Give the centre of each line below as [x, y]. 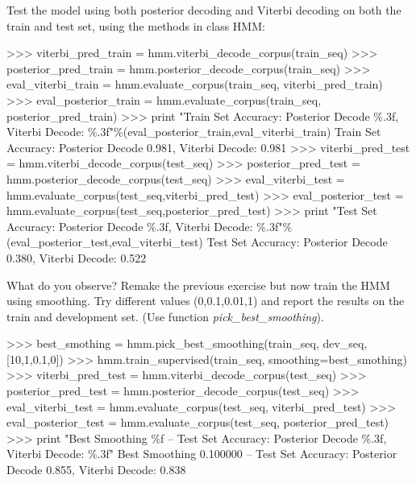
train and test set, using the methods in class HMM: [136, 25]
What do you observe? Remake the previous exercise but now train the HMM [198, 285]
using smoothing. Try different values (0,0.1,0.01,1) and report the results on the [206, 301]
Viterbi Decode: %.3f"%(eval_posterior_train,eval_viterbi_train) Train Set [194, 132]
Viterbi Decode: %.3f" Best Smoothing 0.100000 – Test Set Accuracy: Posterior [202, 454]
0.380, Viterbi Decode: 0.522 [77, 257]
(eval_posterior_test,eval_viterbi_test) [105, 242]
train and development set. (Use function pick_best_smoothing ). [165, 316]
